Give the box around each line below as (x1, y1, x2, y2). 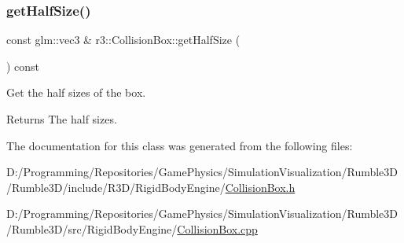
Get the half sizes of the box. (6, 84, 146, 101)
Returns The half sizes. (6, 111, 117, 127)
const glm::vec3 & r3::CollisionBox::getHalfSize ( (6, 31, 241, 48)
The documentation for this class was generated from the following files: (6, 137, 353, 153)
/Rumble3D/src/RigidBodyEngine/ (6, 220, 178, 237)
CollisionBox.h (225, 179, 296, 195)
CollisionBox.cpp (177, 220, 258, 237)
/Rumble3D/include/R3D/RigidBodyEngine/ (6, 179, 226, 195)
